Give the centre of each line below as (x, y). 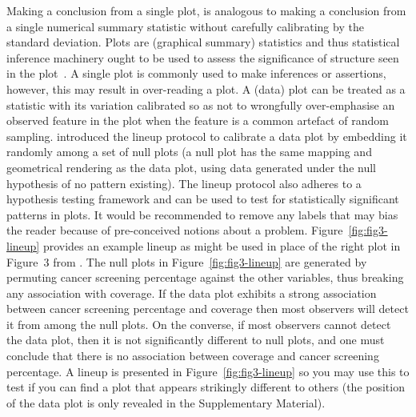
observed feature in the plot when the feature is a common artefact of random (198, 120)
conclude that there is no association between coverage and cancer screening (193, 356)
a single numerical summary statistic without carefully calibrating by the (185, 26)
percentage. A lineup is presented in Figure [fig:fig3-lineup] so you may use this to (208, 371)
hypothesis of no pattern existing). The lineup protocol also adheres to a (184, 183)
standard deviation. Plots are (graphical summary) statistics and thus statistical (203, 42)
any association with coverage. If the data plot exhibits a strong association (192, 293)
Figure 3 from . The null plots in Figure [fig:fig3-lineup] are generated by (187, 261)
